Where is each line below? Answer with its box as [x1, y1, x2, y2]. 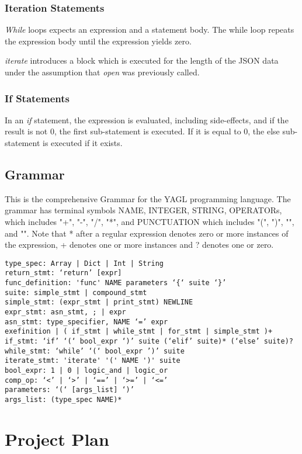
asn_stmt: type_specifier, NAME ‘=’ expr [5, 317, 168, 326]
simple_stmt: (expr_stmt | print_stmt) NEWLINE [5, 298, 193, 307]
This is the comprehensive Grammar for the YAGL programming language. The [5, 192, 291, 205]
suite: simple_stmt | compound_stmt [5, 288, 147, 297]
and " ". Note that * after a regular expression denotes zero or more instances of [5, 227, 289, 239]
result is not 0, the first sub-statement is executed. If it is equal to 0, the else [5, 125, 280, 137]
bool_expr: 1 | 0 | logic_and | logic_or [5, 366, 168, 375]
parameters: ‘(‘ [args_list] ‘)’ [5, 386, 134, 394]
